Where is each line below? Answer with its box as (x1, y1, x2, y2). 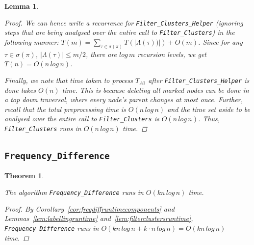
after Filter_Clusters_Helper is (148, 75, 250, 85)
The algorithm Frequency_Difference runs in (4, 187, 144, 197)
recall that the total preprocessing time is (4, 104, 126, 114)
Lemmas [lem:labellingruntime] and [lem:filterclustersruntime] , (4, 213, 193, 223)
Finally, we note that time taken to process (4, 75, 133, 85)
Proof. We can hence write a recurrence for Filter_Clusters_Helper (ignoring (4, 17, 243, 27)
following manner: (4, 36, 59, 47)
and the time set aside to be (167, 104, 251, 114)
